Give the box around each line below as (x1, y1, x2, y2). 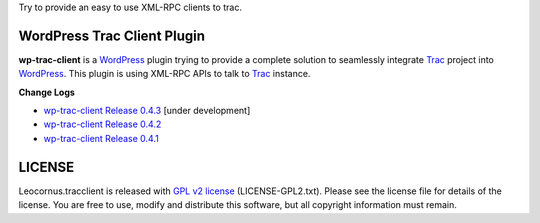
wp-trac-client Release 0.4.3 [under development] (43, 105, 251, 117)
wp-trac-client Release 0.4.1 (43, 132, 159, 144)
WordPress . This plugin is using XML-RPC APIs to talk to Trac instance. (18, 68, 311, 80)
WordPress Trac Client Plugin (18, 27, 205, 44)
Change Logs (18, 86, 75, 98)
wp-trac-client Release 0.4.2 (43, 118, 162, 130)
